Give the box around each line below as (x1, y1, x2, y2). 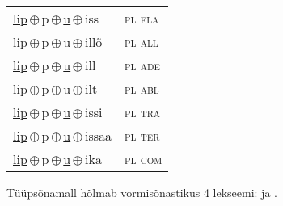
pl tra (125, 103, 161, 121)
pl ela (125, 9, 159, 27)
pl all (125, 32, 158, 51)
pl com (125, 149, 163, 168)
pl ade (125, 56, 160, 74)
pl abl (125, 79, 159, 98)
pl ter (125, 126, 160, 145)
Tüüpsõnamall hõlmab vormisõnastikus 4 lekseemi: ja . (6, 184, 277, 200)
